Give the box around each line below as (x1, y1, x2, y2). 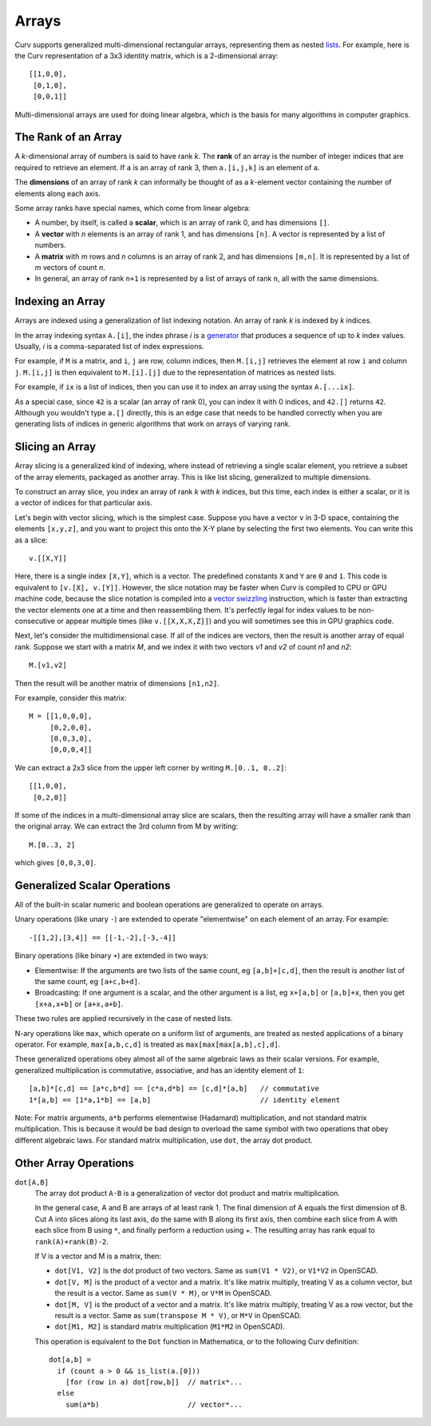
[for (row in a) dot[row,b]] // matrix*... (65, 1377, 243, 1386)
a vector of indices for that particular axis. (14, 498, 152, 507)
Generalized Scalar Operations (14, 879, 171, 892)
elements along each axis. (14, 189, 101, 198)
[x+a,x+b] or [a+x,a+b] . (34, 999, 124, 1008)
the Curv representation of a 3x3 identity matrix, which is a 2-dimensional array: (14, 50, 279, 60)
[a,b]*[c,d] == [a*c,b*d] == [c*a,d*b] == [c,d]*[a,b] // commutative (29, 1084, 319, 1094)
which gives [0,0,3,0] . (14, 858, 97, 868)
